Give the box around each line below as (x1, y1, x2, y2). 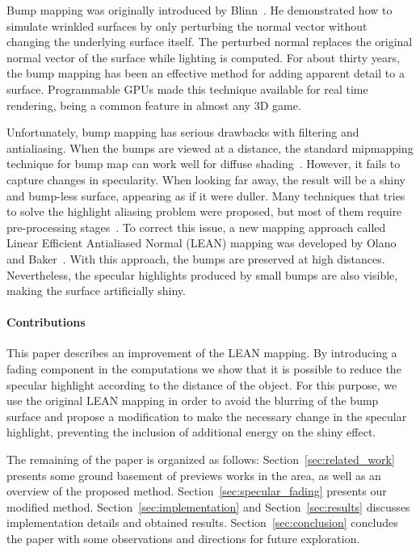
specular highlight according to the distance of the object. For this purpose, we (6, 376, 397, 393)
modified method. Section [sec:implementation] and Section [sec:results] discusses (6, 498, 410, 515)
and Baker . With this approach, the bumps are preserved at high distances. (6, 250, 385, 267)
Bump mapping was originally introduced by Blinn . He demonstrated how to (6, 2, 393, 18)
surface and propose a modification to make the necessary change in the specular (6, 407, 407, 424)
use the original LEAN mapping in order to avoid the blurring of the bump (6, 392, 379, 409)
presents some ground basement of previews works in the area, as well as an (6, 466, 381, 483)
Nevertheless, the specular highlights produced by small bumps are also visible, (6, 266, 398, 283)
